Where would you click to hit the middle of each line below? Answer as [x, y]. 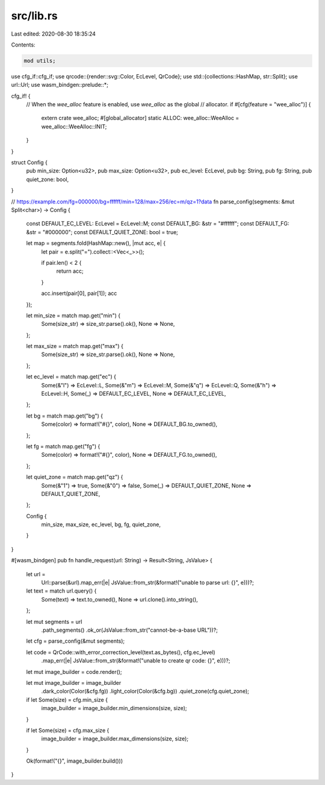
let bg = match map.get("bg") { [65, 416]
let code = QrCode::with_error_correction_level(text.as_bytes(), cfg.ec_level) [121, 652]
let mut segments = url [54, 621]
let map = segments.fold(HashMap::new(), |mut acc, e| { [96, 243]
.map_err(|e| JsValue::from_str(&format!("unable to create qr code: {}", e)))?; [136, 661]
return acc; [70, 271]
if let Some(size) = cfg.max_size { [68, 730]
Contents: [23, 45]
